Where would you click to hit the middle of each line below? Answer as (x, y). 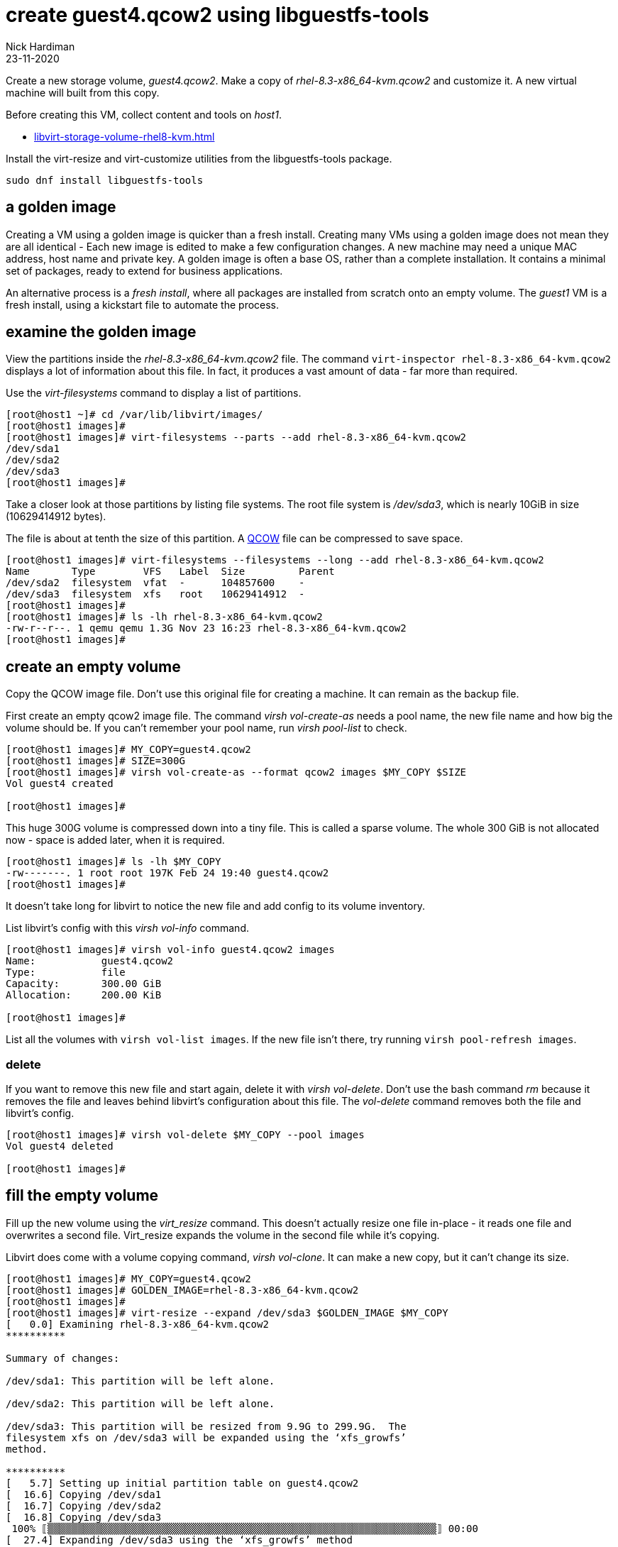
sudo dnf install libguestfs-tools (105, 180)
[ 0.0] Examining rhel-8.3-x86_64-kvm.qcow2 (137, 1324)
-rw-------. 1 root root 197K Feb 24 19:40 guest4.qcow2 (167, 873)
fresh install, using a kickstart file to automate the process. (143, 304)
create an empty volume (93, 666)
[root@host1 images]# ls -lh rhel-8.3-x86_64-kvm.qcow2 (164, 617)
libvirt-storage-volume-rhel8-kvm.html (125, 136)
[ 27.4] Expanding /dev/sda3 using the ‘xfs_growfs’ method (179, 1540)
